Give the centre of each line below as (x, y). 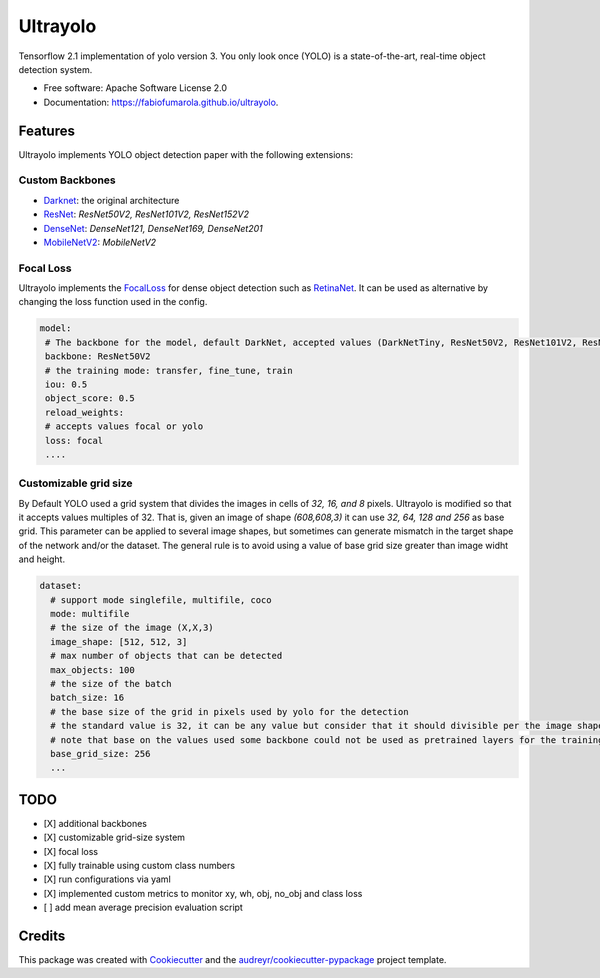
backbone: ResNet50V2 (98, 356)
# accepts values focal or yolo (124, 426)
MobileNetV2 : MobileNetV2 (100, 242)
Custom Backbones (67, 180)
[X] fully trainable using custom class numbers (139, 865)
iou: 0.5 (66, 384)
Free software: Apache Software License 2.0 (135, 88)
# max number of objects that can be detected (166, 656)
